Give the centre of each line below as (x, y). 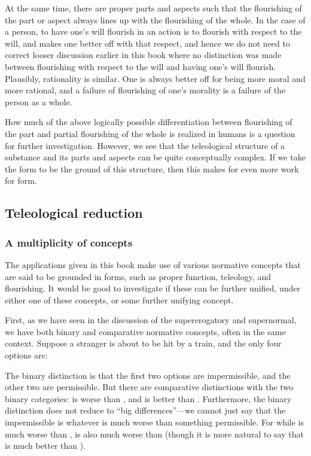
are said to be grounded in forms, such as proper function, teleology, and (138, 276)
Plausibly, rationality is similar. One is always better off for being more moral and (155, 78)
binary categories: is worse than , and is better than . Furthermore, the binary (148, 398)
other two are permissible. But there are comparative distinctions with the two (149, 387)
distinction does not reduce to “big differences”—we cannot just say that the (145, 410)
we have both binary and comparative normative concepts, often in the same (145, 331)
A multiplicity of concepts (69, 242)
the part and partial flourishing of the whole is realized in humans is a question (150, 133)
